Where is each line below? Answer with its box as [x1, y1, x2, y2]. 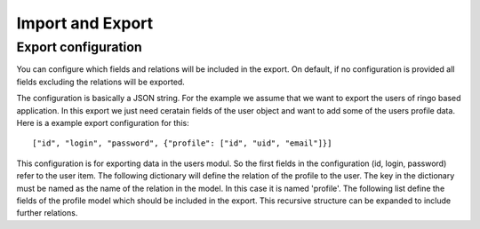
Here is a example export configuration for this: [16, 117, 190, 128]
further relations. [16, 208, 78, 218]
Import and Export [16, 13, 154, 33]
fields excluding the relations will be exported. [16, 76, 186, 87]
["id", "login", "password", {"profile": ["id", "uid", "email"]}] [32, 138, 332, 148]
